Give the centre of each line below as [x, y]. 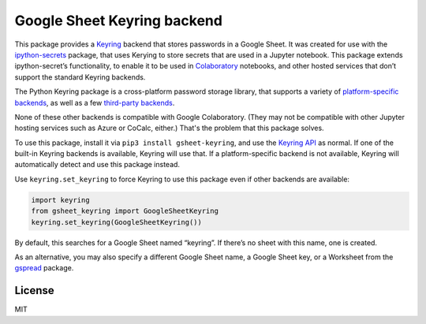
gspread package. [44, 268]
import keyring [60, 200]
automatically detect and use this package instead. [97, 165]
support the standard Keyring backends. [80, 77]
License [34, 290]
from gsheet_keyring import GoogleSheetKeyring [125, 211]
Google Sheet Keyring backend [118, 20]
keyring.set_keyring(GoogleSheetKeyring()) [117, 222]
